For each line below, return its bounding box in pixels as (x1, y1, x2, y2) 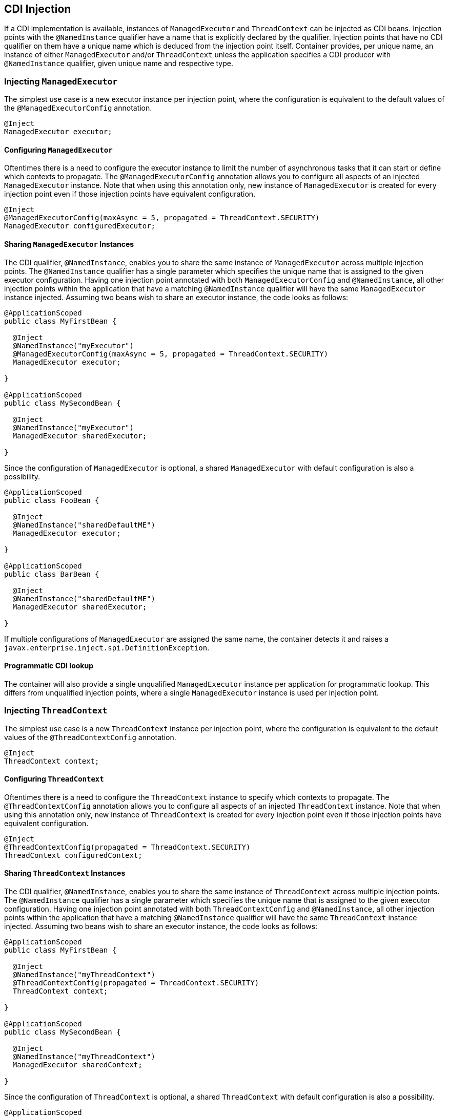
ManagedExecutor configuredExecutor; (4, 222, 156, 230)
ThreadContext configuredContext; (4, 851, 142, 859)
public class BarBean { (4, 570, 99, 578)
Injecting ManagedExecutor (4, 76, 118, 87)
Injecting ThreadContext (4, 705, 108, 716)
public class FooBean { (4, 496, 99, 504)
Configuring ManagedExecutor (4, 145, 113, 154)
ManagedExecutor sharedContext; (12, 1061, 142, 1069)
